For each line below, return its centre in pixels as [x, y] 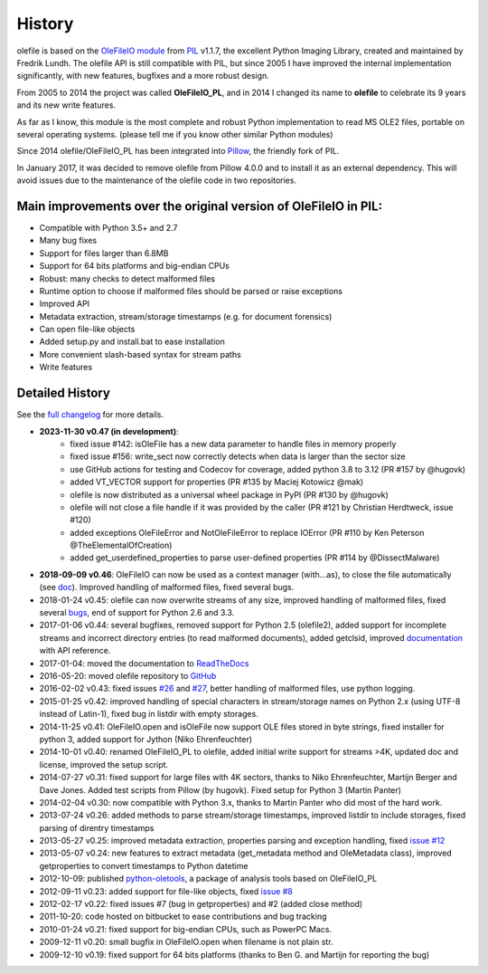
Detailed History [63, 393]
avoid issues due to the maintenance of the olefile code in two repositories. [157, 180]
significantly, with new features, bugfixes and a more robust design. [143, 76]
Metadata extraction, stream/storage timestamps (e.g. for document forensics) [186, 316]
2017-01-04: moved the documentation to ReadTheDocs [144, 663]
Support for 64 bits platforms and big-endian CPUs [134, 266]
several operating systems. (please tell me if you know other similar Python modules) [175, 134]
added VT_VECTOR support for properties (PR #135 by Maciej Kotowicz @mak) [217, 482]
